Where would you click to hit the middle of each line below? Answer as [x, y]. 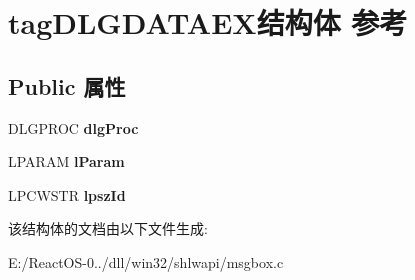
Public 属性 [67, 85]
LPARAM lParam [66, 161]
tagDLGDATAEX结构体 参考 [208, 22]
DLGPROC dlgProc [73, 127]
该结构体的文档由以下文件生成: [108, 228]
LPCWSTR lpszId [67, 194]
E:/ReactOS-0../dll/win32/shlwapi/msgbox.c [146, 261]
